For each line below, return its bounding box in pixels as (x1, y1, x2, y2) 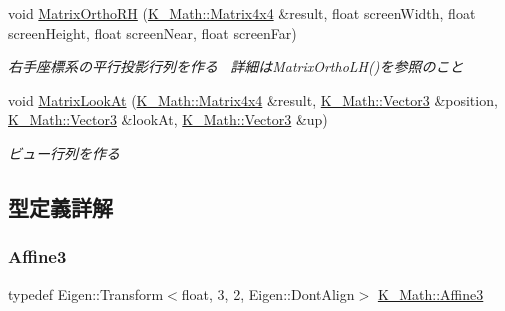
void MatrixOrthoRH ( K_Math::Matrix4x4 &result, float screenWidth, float (8, 3, 476, 23)
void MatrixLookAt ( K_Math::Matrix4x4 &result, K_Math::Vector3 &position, (8, 89, 498, 110)
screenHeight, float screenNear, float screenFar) (8, 22, 297, 43)
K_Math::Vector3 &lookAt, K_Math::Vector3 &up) (8, 109, 328, 130)
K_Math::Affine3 (377, 283, 484, 304)
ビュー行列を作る (8, 142, 120, 163)
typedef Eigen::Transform (8, 283, 164, 304)
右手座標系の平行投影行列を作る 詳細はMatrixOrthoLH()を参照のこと (8, 56, 464, 77)
